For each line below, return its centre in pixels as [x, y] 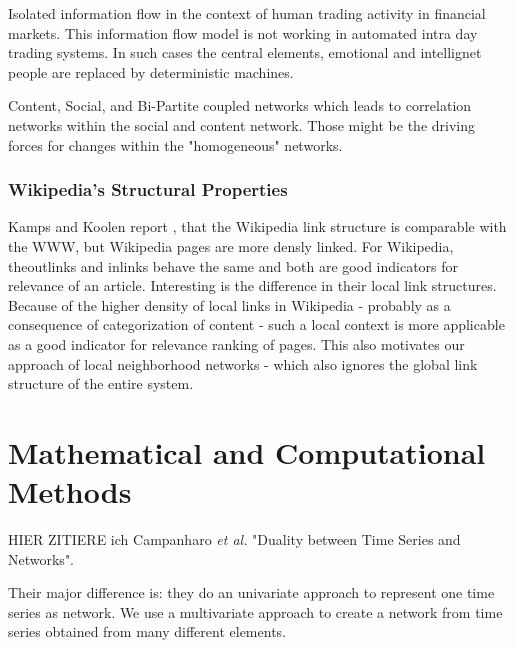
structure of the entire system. [101, 383]
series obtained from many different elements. [147, 631]
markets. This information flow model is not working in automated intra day [243, 32]
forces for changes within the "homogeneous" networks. [175, 144]
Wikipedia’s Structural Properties [148, 189]
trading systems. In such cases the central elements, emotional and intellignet [245, 52]
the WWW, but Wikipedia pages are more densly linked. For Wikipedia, [231, 245]
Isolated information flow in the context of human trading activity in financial [247, 13]
